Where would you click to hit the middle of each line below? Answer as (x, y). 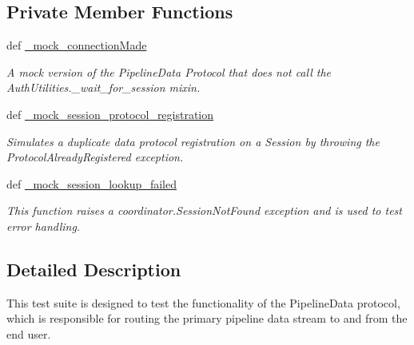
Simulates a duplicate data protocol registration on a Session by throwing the (193, 141)
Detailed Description (94, 269)
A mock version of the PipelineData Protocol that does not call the (169, 71)
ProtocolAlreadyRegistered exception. (95, 157)
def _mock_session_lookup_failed (92, 183)
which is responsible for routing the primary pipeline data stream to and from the (207, 318)
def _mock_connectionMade (77, 45)
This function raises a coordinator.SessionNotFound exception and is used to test (204, 210)
